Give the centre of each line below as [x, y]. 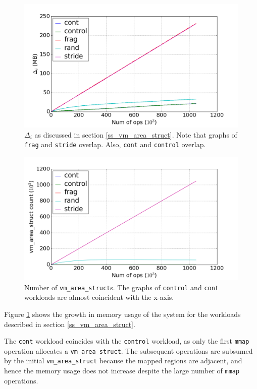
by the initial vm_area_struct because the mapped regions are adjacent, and [123, 361]
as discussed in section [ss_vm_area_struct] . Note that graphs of [136, 134]
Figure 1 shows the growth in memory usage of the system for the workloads [122, 314]
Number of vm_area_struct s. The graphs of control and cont [121, 287]
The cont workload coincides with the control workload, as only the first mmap [127, 341]
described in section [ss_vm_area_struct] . [70, 324]
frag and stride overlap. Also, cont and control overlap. [115, 144]
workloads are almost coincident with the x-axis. [99, 297]
